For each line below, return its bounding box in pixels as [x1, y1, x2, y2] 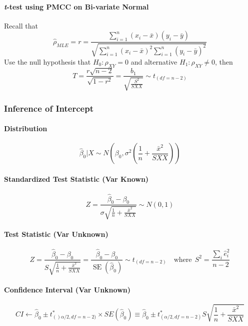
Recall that [4, 20, 38, 31]
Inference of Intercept [4, 102, 93, 114]
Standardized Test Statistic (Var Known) [4, 174, 149, 184]
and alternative [130, 56, 177, 67]
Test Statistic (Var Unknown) [4, 229, 108, 239]
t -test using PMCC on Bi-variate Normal [4, 1, 149, 12]
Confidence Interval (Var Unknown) [4, 284, 130, 294]
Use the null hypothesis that [4, 56, 91, 67]
